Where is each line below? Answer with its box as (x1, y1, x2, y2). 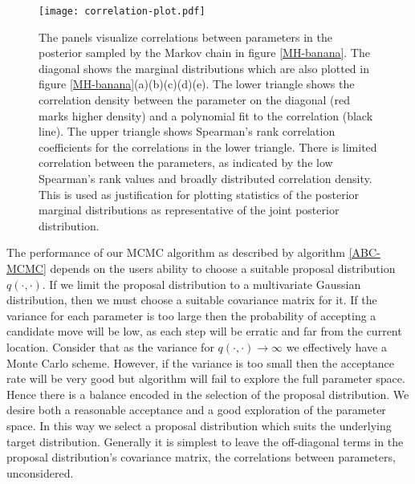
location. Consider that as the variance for (6, 338, 214, 355)
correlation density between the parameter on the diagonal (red (39, 92, 350, 108)
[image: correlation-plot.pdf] (39, 6, 205, 17)
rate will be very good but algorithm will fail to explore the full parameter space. (6, 370, 405, 387)
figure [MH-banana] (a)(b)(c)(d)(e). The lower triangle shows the (39, 75, 355, 92)
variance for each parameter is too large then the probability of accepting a (6, 307, 376, 323)
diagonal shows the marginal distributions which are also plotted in (39, 59, 369, 76)
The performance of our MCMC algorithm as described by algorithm (6, 244, 345, 261)
